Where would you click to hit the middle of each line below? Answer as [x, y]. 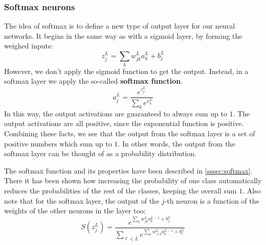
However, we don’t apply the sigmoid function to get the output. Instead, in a [126, 71]
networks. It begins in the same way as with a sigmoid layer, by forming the [123, 35]
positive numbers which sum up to [58, 143]
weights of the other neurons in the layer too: [75, 211]
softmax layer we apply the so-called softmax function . [94, 81]
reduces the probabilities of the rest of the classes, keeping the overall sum [120, 190]
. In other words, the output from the [176, 143]
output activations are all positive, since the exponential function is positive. [124, 123]
